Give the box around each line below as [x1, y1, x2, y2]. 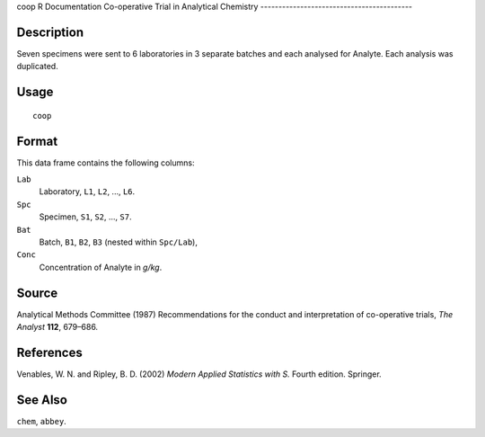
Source [16, 285, 58, 300]
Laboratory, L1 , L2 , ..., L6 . [39, 186, 136, 197]
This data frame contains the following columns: [16, 157, 195, 168]
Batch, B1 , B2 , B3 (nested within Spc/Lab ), [39, 236, 198, 247]
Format [16, 133, 58, 148]
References [16, 344, 83, 360]
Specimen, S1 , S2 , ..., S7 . [39, 211, 132, 222]
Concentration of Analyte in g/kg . [39, 262, 163, 272]
